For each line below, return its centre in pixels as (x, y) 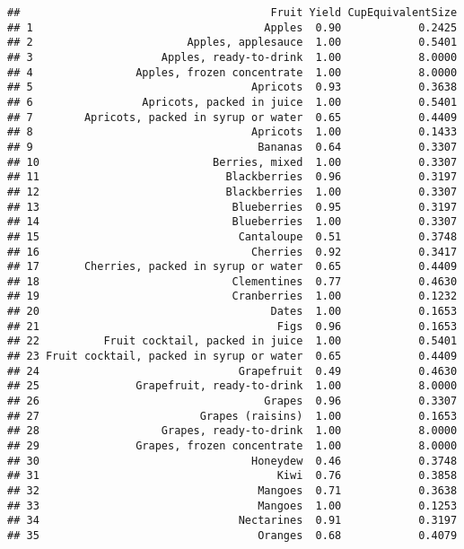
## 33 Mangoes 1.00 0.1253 (232, 505)
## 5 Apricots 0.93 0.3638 (232, 87)
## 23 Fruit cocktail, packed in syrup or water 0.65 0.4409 (232, 357)
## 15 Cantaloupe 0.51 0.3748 (232, 236)
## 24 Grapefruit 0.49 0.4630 (232, 371)
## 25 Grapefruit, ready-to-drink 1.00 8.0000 (232, 386)
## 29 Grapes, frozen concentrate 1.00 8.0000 (232, 446)
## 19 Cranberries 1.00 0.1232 (232, 296)
